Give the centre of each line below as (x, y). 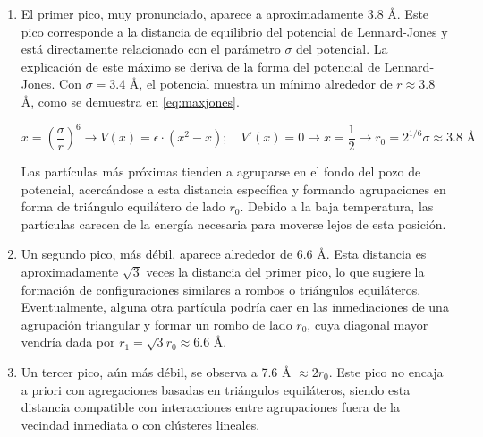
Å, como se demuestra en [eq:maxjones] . (130, 101)
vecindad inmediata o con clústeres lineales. (140, 424)
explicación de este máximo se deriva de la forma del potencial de (200, 66)
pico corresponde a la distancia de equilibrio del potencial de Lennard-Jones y (234, 31)
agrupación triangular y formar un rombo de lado (157, 324)
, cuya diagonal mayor (368, 324)
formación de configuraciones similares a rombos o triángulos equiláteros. (221, 289)
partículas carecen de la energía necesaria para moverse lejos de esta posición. (233, 223)
